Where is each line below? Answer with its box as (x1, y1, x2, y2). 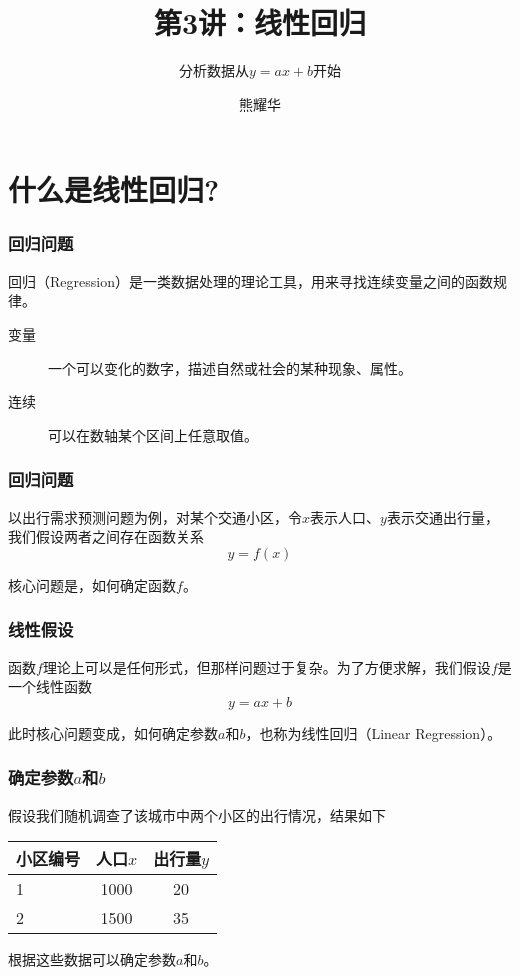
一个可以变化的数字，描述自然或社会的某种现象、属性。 (48, 357, 412, 378)
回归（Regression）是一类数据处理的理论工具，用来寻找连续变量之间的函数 (8, 270, 493, 291)
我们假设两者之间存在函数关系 (8, 526, 204, 547)
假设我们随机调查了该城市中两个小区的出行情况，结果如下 (8, 804, 386, 825)
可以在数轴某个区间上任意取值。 (48, 424, 258, 445)
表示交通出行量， (386, 506, 499, 527)
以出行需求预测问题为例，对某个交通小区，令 (8, 506, 302, 527)
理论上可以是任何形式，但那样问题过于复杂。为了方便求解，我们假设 (42, 656, 491, 677)
